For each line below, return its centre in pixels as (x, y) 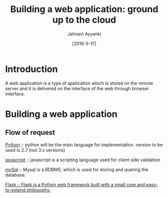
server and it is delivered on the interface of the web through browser (77, 88)
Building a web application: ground (84, 9)
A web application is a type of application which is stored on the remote (79, 83)
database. (16, 175)
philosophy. (39, 190)
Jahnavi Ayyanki (84, 34)
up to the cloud (84, 20)
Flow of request (30, 132)
